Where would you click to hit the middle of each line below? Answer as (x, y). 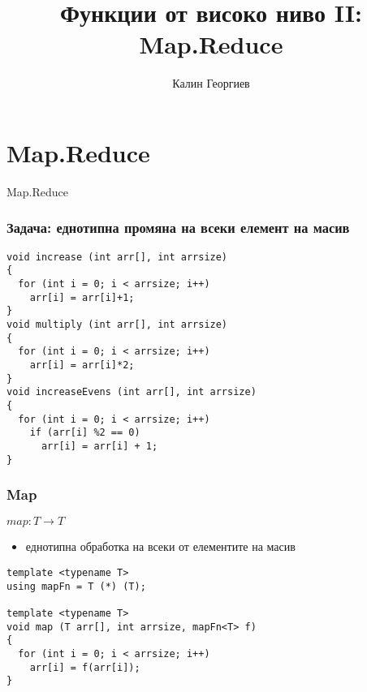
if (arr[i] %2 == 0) (85, 433)
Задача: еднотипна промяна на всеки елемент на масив (178, 228)
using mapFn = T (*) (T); (76, 586)
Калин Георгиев (211, 83)
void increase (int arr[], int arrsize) (117, 257)
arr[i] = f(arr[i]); (85, 667)
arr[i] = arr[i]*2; (82, 365)
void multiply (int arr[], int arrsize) (117, 324)
